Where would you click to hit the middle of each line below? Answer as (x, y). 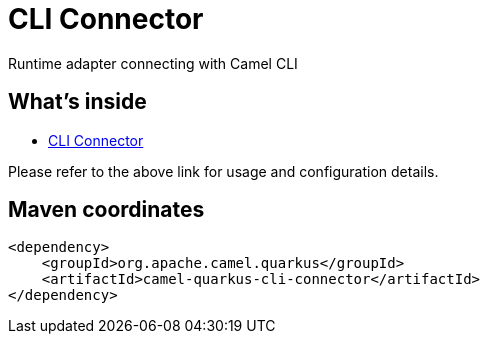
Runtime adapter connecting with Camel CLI (153, 63)
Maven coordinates (106, 210)
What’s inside (77, 102)
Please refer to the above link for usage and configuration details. (223, 171)
